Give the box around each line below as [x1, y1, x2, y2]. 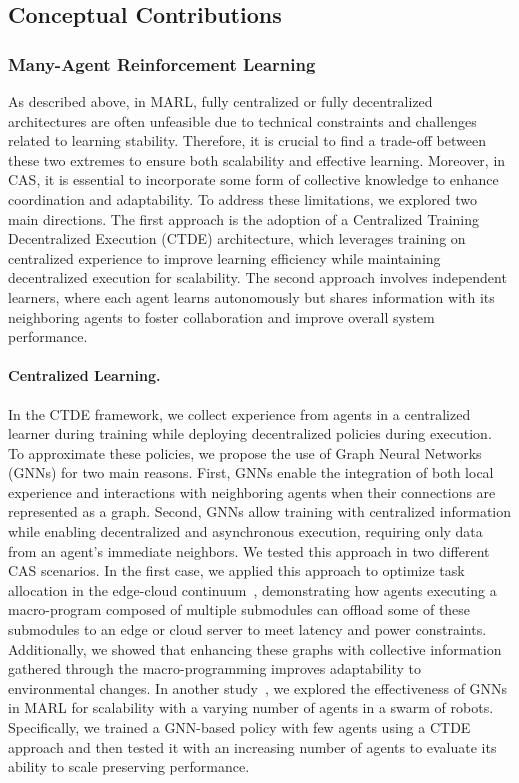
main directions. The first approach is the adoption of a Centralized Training [8, 208, 480, 229]
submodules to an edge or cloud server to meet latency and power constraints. [8, 619, 487, 640]
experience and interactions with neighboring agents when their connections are [8, 481, 496, 502]
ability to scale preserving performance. [8, 756, 250, 777]
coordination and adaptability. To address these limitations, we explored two [8, 188, 478, 209]
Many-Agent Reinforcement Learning [8, 51, 316, 76]
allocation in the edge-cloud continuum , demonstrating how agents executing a [8, 579, 497, 600]
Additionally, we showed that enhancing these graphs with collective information [8, 638, 502, 659]
